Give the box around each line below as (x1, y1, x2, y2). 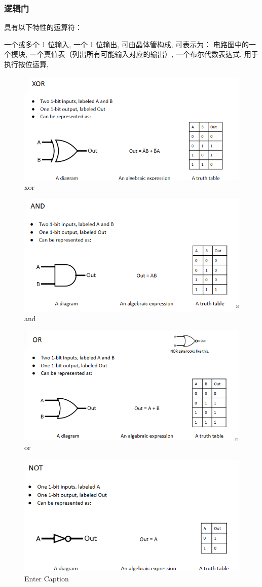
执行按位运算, (4, 59, 49, 69)
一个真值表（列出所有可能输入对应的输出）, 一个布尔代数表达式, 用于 (29, 49, 258, 59)
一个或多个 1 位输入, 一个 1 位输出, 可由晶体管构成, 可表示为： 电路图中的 (4, 39, 249, 49)
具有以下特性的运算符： (4, 22, 82, 32)
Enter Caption (24, 573, 69, 583)
